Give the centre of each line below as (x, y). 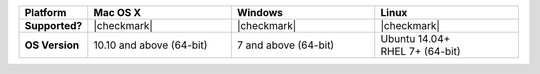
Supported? (53, 25)
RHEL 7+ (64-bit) (420, 51)
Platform (45, 12)
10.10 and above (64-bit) (150, 45)
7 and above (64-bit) (285, 45)
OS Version (52, 45)
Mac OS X (117, 12)
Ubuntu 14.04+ (415, 38)
